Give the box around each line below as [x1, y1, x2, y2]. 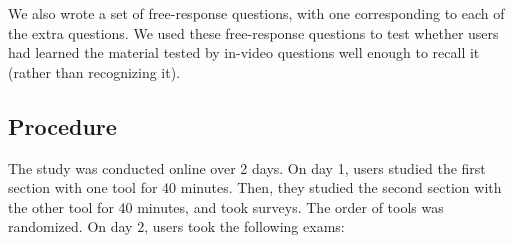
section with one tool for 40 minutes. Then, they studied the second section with [8, 177, 502, 198]
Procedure [8, 110, 117, 141]
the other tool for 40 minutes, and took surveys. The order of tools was [8, 196, 444, 217]
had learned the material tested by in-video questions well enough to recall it [8, 42, 480, 63]
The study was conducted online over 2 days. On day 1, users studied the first [8, 157, 486, 178]
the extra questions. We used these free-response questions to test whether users [8, 22, 499, 43]
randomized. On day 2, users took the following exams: [8, 216, 345, 237]
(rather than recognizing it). [8, 61, 181, 82]
